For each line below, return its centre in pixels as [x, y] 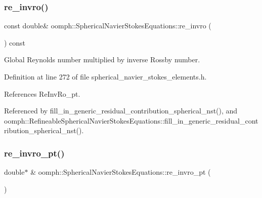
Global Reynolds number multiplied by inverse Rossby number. [102, 60]
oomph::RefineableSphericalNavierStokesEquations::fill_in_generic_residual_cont [131, 120]
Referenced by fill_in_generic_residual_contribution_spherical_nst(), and [121, 111]
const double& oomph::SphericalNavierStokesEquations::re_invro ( [108, 26]
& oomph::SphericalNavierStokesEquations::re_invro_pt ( [121, 172]
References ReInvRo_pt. [42, 93]
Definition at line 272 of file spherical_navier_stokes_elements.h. [105, 76]
